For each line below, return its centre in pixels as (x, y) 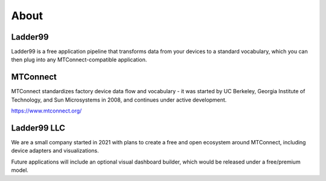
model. (20, 170)
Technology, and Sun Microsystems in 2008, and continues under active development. (119, 100)
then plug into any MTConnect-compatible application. (79, 60)
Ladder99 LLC (38, 128)
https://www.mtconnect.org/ (46, 111)
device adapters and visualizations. (55, 151)
